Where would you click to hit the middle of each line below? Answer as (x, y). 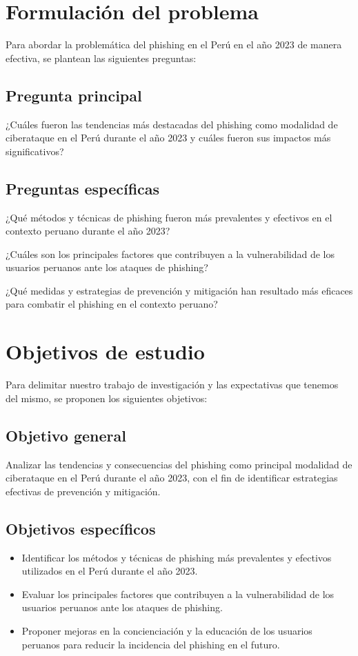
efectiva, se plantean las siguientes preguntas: (101, 58)
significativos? (35, 151)
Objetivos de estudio (105, 351)
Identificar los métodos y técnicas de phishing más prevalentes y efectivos (177, 557)
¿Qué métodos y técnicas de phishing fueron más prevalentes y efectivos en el (169, 217)
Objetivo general (66, 435)
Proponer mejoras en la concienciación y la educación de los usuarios (167, 630)
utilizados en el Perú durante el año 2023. (110, 571)
